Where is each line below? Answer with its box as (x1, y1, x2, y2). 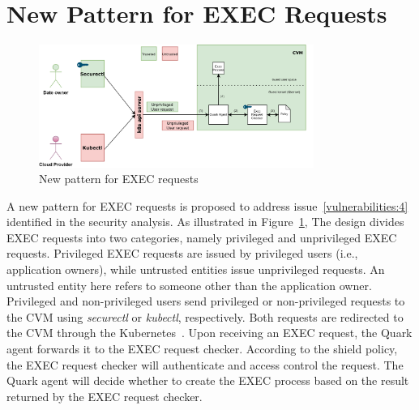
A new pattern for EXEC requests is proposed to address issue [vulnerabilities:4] (6, 197, 408, 214)
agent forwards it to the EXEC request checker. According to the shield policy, (6, 340, 398, 357)
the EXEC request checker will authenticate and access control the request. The (6, 356, 404, 373)
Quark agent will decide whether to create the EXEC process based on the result (6, 372, 409, 389)
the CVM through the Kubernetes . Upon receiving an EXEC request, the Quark (6, 324, 413, 341)
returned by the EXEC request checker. (6, 387, 203, 404)
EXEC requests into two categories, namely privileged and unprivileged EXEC (6, 228, 397, 246)
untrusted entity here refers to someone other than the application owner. (6, 276, 372, 293)
